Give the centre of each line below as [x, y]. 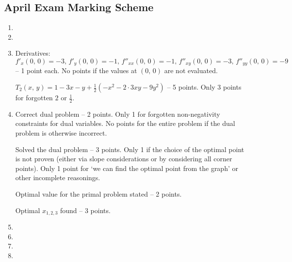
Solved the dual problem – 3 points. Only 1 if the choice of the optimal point [130, 149]
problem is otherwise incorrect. [61, 133]
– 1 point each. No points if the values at [76, 70]
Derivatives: [33, 53]
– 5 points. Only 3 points [204, 87]
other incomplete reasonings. [58, 177]
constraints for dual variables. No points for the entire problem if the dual [125, 123]
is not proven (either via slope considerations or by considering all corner [124, 159]
